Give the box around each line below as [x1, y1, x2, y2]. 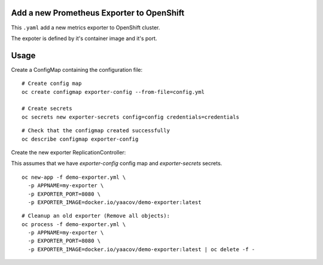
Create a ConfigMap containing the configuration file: [11, 66, 143, 73]
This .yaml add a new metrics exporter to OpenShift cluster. [11, 24, 160, 31]
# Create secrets [22, 105, 72, 112]
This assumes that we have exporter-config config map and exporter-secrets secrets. [11, 160, 223, 167]
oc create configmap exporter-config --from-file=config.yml [22, 89, 205, 95]
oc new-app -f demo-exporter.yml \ [22, 173, 126, 181]
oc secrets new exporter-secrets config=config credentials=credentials [22, 114, 239, 120]
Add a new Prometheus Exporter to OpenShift [11, 8, 185, 18]
